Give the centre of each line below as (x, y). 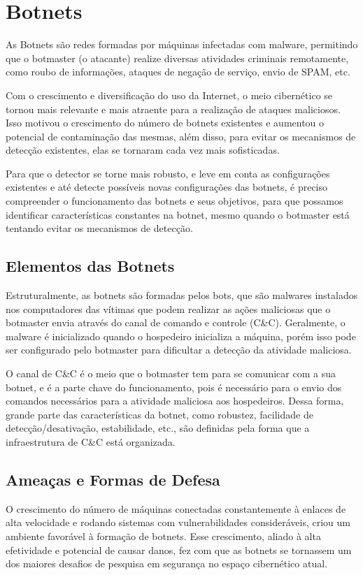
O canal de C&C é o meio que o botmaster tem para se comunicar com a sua (171, 373)
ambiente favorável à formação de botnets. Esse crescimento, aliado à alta (163, 536)
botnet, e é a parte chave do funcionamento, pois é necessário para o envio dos (174, 387)
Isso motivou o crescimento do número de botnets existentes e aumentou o (165, 123)
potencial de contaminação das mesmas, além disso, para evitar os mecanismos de (181, 136)
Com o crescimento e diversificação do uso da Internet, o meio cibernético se (169, 95)
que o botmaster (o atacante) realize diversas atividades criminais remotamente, (177, 58)
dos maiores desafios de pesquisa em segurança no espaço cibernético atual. (166, 563)
